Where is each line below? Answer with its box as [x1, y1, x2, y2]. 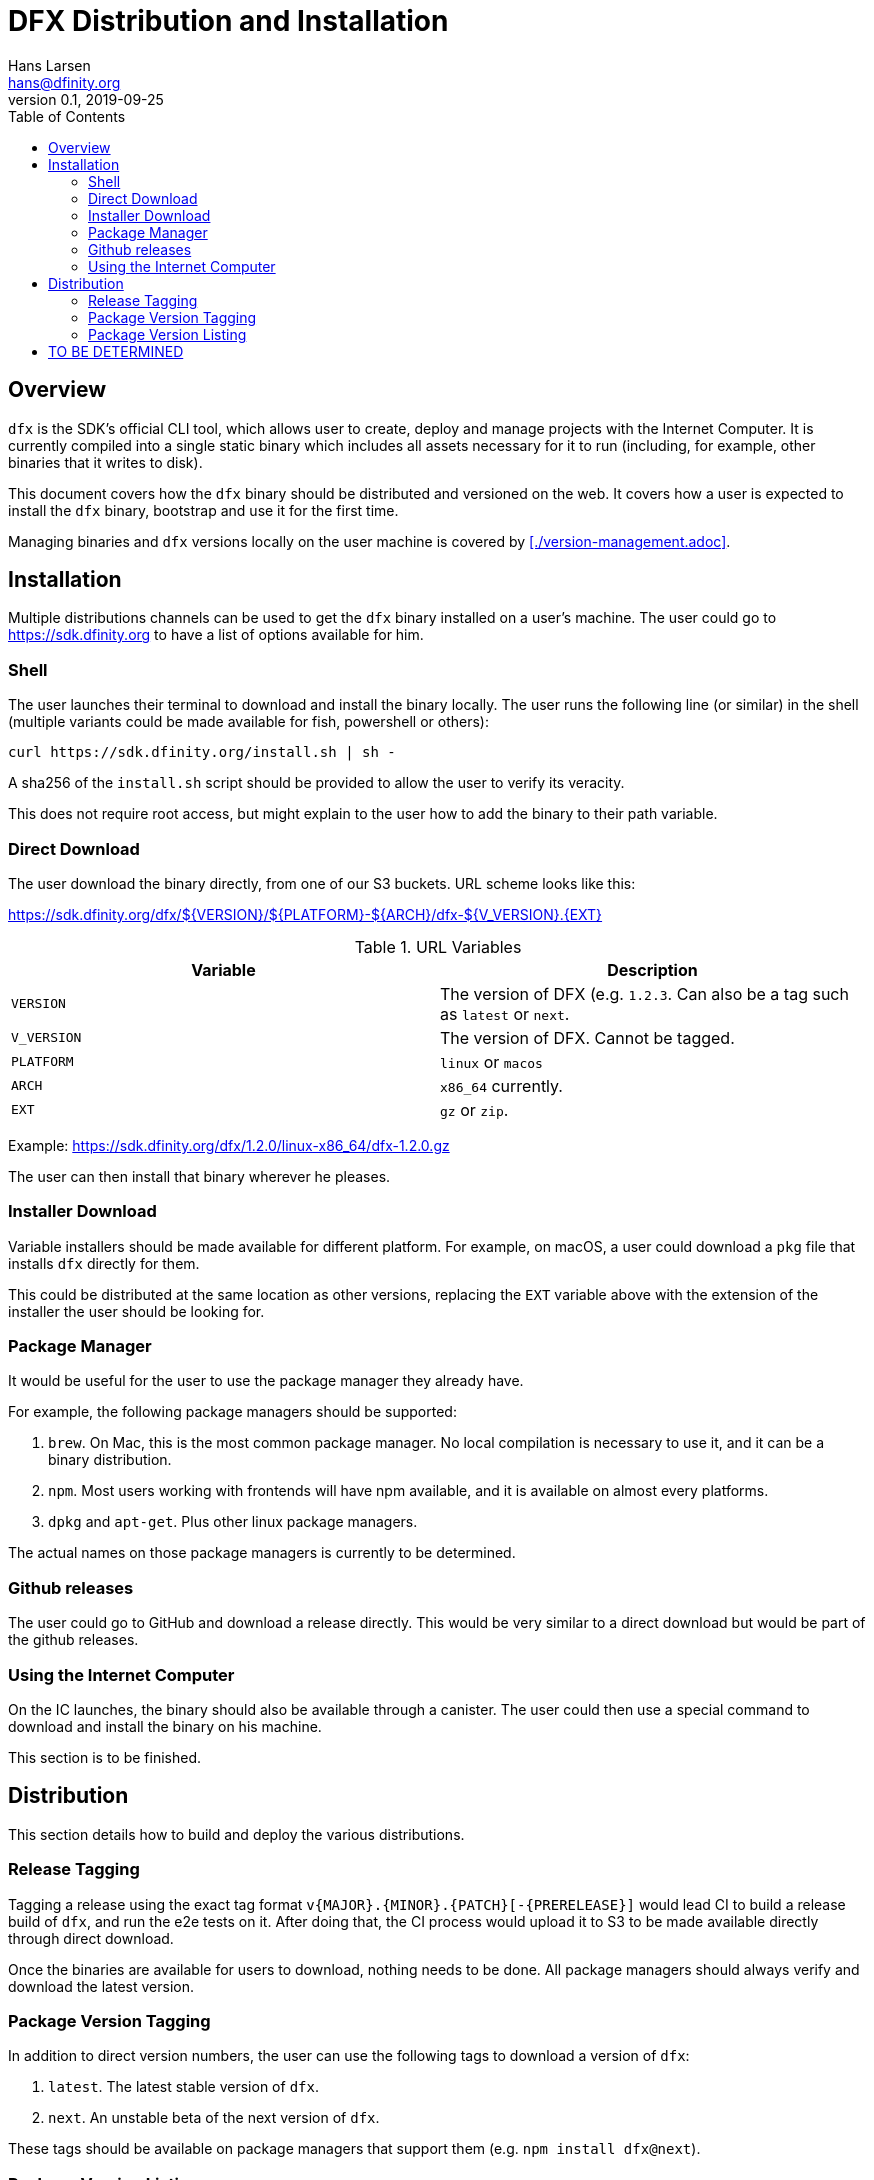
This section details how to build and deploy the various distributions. [8, 1825, 465, 1843]
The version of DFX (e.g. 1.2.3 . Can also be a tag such [440, 983, 849, 1004]
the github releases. [8, 1631, 139, 1649]
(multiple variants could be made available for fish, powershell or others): [8, 713, 490, 731]
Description [607, 959, 698, 980]
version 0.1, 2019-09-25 [8, 90, 164, 108]
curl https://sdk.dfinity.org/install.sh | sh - [8, 744, 396, 761]
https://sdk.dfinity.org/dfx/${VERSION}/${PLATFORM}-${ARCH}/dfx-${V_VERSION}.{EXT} [8, 905, 603, 923]
